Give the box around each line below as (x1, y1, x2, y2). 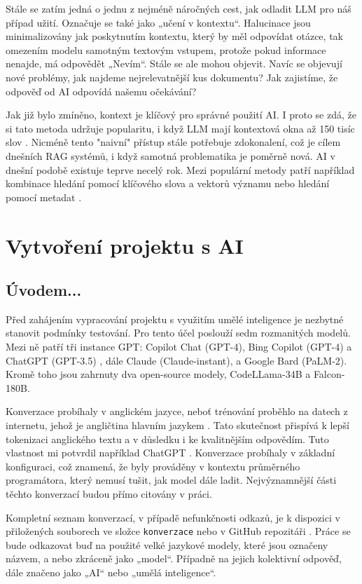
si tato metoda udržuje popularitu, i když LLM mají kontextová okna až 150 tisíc (6, 121, 355, 135)
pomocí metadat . (6, 189, 82, 204)
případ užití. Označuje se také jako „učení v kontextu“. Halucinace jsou (6, 15, 311, 29)
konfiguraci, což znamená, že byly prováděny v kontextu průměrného (6, 459, 300, 473)
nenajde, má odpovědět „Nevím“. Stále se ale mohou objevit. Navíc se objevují (6, 56, 342, 71)
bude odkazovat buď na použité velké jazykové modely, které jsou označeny (6, 537, 328, 552)
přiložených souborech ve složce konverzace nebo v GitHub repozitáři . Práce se (6, 524, 351, 538)
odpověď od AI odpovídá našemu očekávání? (6, 83, 197, 98)
